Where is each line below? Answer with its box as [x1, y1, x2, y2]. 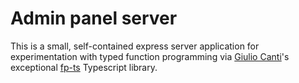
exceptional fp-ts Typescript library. [10, 61, 158, 73]
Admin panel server [10, 7, 178, 30]
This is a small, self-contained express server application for [10, 40, 260, 52]
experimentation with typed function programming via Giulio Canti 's [10, 50, 290, 62]
